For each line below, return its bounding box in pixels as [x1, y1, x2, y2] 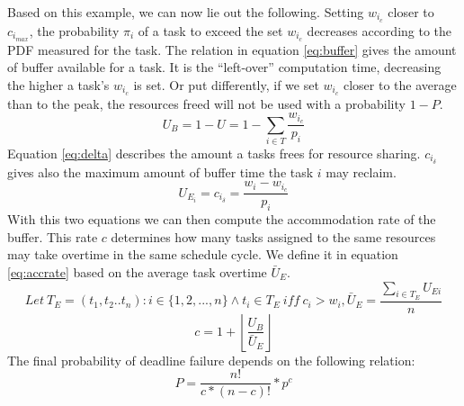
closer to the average [343, 75, 457, 94]
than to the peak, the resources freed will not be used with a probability [7, 94, 406, 113]
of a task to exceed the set [138, 21, 283, 40]
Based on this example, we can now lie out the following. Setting [7, 3, 364, 21]
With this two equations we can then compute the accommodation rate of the [7, 210, 436, 229]
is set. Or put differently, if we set [133, 75, 319, 94]
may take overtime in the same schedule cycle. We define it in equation [7, 245, 398, 264]
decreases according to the [307, 21, 452, 40]
